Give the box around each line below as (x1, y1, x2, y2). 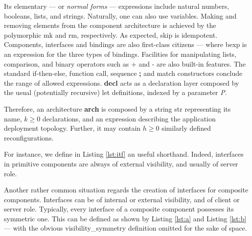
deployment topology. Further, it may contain (4, 123, 141, 133)
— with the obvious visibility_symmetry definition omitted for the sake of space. (4, 223, 247, 233)
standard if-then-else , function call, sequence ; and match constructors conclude (4, 68, 243, 78)
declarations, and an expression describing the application (42, 113, 216, 123)
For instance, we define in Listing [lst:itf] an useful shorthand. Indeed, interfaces (4, 149, 244, 159)
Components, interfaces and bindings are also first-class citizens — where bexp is (4, 39, 247, 49)
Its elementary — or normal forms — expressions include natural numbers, (4, 1, 229, 11)
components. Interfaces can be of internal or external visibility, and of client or (4, 194, 240, 204)
